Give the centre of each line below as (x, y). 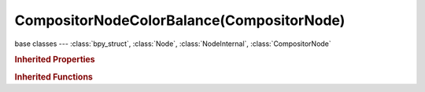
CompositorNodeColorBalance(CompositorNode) (180, 20)
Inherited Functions (54, 76)
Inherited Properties (55, 60)
